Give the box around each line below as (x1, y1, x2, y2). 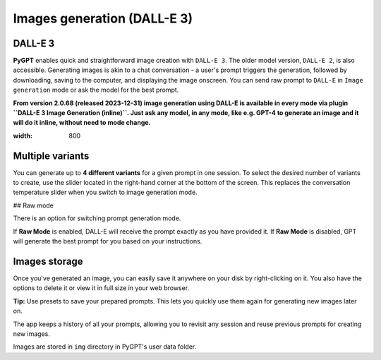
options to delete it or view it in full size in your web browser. (13, 284, 190, 292)
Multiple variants (13, 150, 90, 162)
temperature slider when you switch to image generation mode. (13, 188, 198, 197)
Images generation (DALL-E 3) (13, 11, 193, 26)
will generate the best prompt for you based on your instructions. (13, 237, 202, 246)
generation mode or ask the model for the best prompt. (13, 85, 179, 95)
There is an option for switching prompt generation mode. (13, 214, 181, 222)
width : (13, 131, 33, 140)
